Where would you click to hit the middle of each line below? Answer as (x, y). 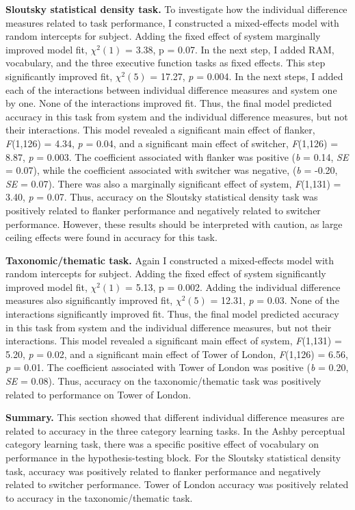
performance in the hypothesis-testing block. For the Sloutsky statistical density (173, 457)
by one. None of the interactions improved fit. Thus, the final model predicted (169, 103)
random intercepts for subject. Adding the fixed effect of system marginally (163, 36)
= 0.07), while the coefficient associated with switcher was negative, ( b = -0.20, (172, 170)
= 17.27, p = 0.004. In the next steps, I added (247, 76)
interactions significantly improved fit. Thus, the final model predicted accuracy (172, 314)
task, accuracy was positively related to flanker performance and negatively (163, 471)
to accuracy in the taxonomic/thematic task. (99, 497)
